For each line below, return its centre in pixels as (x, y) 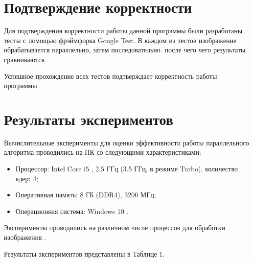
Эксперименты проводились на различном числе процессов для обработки (115, 227)
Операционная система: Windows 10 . (72, 211)
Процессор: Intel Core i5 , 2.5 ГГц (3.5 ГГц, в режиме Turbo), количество (126, 168)
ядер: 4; (27, 178)
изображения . (25, 237)
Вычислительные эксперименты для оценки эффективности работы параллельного (126, 142)
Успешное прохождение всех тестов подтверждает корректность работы (111, 76)
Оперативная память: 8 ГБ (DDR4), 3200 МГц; (86, 195)
